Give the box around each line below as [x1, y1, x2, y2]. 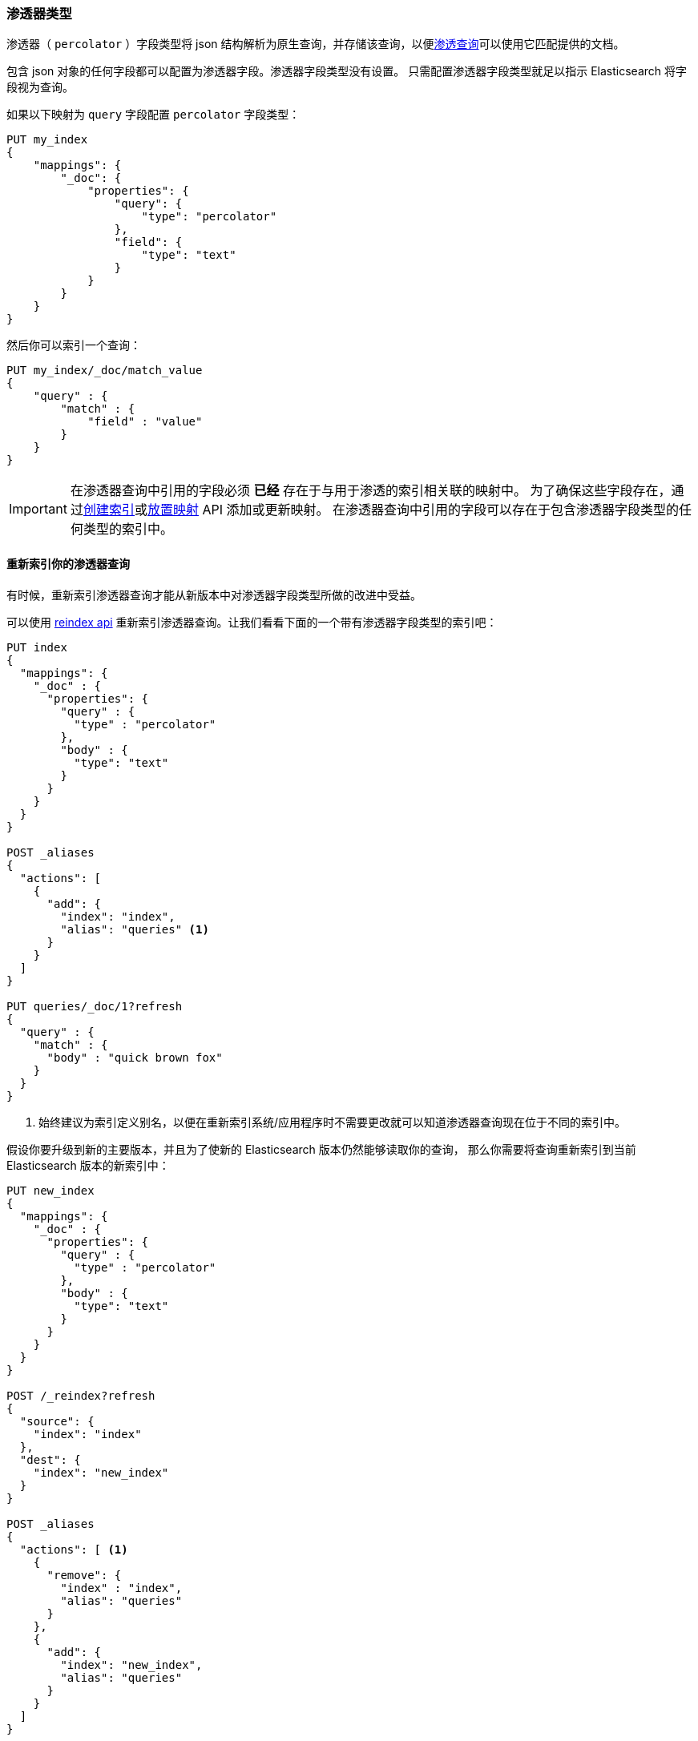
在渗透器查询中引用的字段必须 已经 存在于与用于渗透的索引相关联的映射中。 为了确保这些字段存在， [70, 482, 672, 499]
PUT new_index [6, 1183, 95, 1197]
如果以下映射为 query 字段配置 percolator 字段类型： [6, 107, 301, 122]
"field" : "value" [87, 415, 203, 429]
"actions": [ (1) [19, 1542, 128, 1556]
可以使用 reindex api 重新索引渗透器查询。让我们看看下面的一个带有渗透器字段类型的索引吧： [6, 615, 498, 629]
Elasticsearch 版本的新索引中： [6, 1158, 170, 1172]
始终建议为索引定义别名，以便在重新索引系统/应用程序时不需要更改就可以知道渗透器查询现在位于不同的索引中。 [38, 1114, 627, 1129]
